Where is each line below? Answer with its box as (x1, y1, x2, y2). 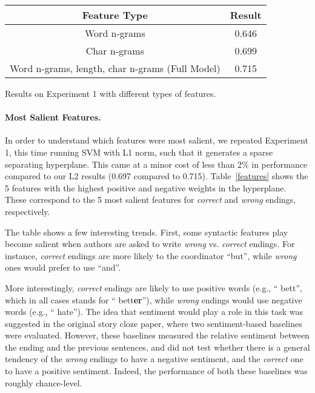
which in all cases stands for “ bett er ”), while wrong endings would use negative (5, 293, 302, 306)
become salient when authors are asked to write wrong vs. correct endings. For (5, 237, 295, 250)
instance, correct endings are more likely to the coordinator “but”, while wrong (5, 249, 297, 262)
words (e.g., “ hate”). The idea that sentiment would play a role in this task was (5, 305, 303, 318)
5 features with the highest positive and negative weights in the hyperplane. (5, 181, 287, 194)
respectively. (5, 205, 50, 217)
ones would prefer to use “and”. (5, 261, 121, 274)
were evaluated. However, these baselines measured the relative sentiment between (5, 329, 310, 342)
